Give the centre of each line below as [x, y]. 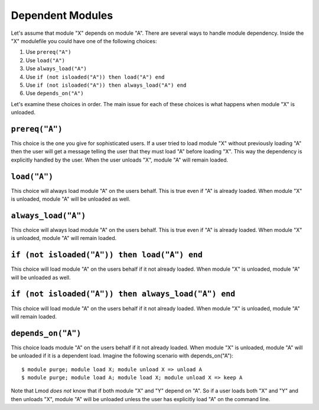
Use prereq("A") [48, 52]
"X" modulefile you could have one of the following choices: [84, 41]
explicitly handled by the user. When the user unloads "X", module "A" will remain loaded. [120, 160]
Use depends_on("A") [55, 93]
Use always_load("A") [56, 68]
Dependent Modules [62, 15]
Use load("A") [45, 60]
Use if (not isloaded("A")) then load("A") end [95, 77]
